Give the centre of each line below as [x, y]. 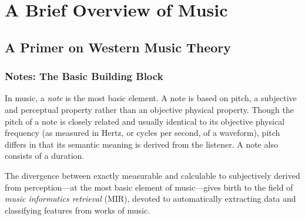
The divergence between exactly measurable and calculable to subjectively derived [152, 175]
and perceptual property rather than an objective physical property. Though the [149, 109]
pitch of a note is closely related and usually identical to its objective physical [145, 121]
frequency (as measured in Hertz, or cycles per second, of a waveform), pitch [143, 133]
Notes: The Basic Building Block [84, 76]
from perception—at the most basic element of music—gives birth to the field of [149, 187]
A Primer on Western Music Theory [118, 47]
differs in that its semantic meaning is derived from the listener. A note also [141, 144]
